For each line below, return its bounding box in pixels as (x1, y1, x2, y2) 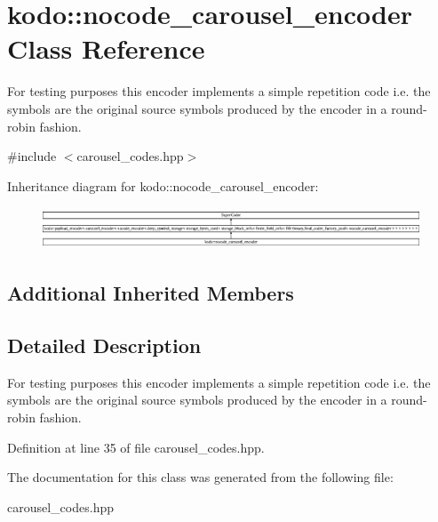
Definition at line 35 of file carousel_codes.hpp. (7, 438, 265, 456)
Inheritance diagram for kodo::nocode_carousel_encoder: (7, 176, 319, 195)
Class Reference (7, 30, 205, 67)
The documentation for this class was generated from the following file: (7, 468, 394, 486)
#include (7, 147, 57, 165)
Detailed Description (7, 331, 202, 358)
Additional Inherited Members (7, 279, 294, 307)
